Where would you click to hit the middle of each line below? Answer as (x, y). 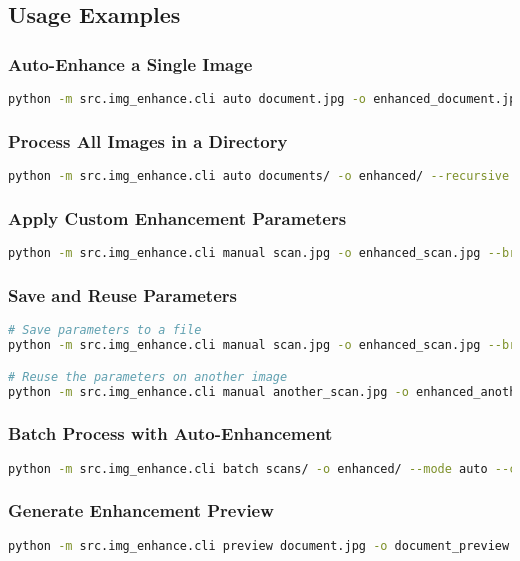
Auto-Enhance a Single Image (130, 63)
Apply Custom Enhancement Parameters (177, 217)
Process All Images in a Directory (148, 140)
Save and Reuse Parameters (122, 294)
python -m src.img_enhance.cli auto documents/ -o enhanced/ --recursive (259, 176)
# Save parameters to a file (105, 330)
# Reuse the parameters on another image (148, 376)
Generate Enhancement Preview (141, 510)
